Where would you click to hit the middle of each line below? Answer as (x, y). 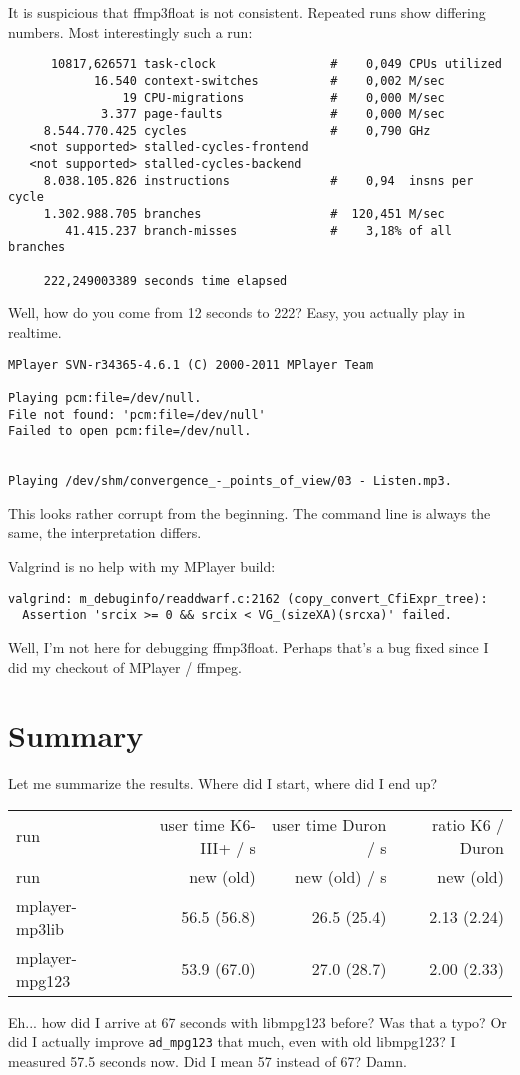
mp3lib (40, 928)
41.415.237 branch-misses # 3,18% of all (258, 230)
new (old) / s (340, 876)
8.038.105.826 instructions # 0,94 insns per (258, 180)
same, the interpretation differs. (105, 532)
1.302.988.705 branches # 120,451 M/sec (244, 214)
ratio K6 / (467, 824)
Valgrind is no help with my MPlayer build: (142, 566)
